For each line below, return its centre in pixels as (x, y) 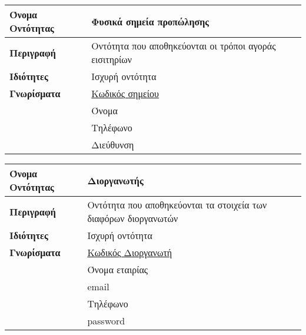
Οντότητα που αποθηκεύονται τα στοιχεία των (177, 205)
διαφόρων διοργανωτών (133, 218)
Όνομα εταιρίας (118, 269)
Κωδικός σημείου (125, 93)
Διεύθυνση (113, 145)
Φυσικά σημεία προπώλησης (150, 21)
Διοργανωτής (115, 180)
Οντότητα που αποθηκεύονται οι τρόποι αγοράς (184, 46)
